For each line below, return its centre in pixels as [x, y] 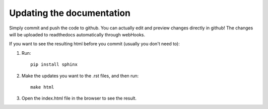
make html [42, 87]
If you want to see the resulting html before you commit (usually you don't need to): [94, 44]
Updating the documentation [70, 13]
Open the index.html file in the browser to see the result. [79, 98]
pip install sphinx [54, 64]
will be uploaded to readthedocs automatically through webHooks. [77, 34]
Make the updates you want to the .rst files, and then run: [80, 76]
